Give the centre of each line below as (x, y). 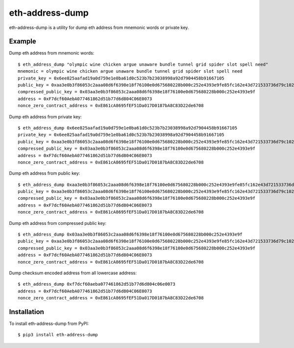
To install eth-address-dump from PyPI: (49, 323)
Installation (26, 312)
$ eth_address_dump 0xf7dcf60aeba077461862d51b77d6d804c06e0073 (97, 284)
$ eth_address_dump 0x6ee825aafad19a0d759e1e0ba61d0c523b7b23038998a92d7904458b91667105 (128, 128)
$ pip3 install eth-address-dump (58, 335)
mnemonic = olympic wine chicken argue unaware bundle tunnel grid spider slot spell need (130, 71)
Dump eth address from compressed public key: (58, 223)
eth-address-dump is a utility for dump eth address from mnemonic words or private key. (99, 27)
